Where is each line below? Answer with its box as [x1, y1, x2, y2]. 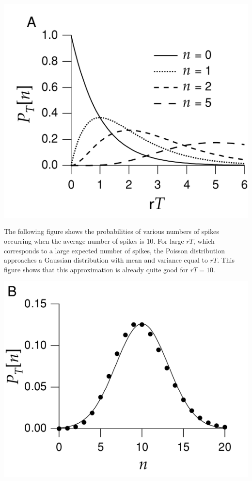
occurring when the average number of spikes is [4, 235, 144, 246]
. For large [153, 235, 184, 246]
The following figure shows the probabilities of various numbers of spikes [4, 226, 219, 236]
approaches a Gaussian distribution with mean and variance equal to [4, 255, 208, 265]
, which [193, 235, 215, 246]
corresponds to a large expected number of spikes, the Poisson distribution [4, 245, 225, 255]
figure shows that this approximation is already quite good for [4, 264, 189, 274]
